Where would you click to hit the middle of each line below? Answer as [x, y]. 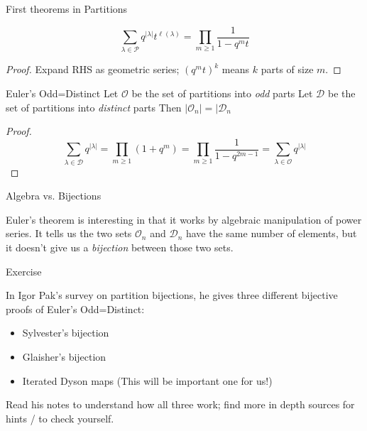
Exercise [24, 271]
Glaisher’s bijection [64, 356]
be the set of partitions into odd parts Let [222, 93]
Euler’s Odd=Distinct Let [62, 93]
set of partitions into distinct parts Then [94, 107]
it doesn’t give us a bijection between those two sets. [120, 247]
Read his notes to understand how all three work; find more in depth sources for [180, 404]
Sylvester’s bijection [66, 333]
